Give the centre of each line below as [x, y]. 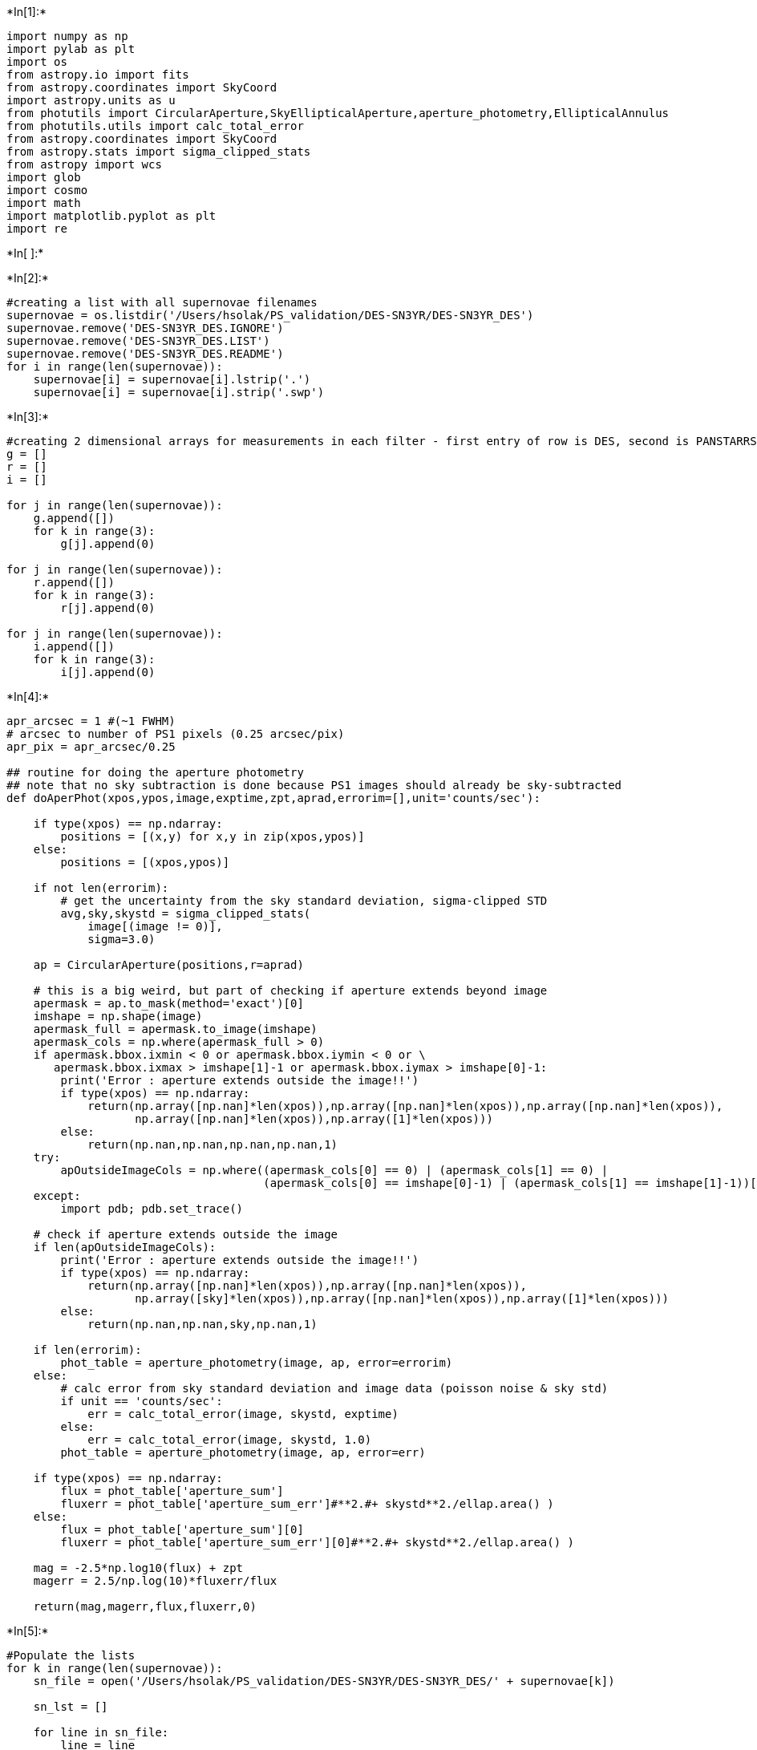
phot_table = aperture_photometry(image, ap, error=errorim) [257, 1363]
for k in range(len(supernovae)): [115, 1668]
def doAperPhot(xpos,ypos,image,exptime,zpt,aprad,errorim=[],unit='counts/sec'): [273, 798]
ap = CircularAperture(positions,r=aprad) [168, 965]
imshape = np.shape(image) [118, 1016]
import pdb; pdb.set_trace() [152, 1209]
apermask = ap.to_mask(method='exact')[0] [168, 1003]
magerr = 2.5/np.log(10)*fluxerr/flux [155, 1581]
